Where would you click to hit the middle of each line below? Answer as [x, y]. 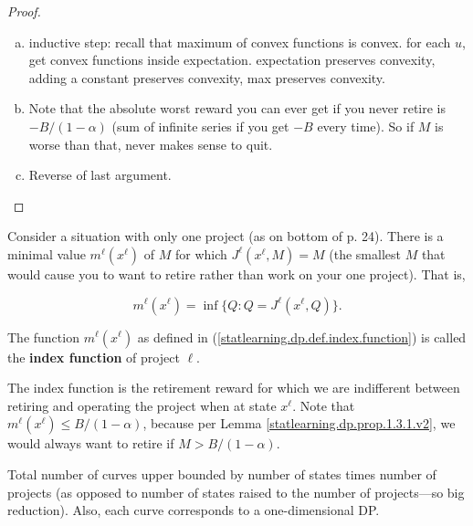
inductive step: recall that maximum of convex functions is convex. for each [240, 42]
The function [43, 337]
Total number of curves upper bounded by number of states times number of [222, 473]
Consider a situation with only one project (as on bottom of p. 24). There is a [226, 236]
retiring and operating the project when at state [142, 405]
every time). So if [366, 126]
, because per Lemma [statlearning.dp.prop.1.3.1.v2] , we [299, 423]
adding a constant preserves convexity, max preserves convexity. [207, 77]
